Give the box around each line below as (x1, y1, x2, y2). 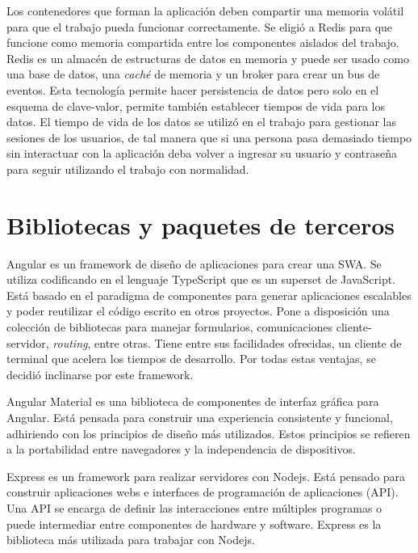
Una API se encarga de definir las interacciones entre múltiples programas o (6, 499, 382, 516)
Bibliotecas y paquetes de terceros (6, 208, 395, 241)
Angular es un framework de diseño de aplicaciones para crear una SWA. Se (6, 255, 382, 272)
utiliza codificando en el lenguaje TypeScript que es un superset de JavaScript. (6, 271, 396, 288)
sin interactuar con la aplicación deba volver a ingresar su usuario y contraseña (6, 145, 398, 162)
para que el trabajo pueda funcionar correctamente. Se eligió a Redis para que (6, 18, 393, 35)
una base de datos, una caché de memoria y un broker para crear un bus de (6, 65, 380, 82)
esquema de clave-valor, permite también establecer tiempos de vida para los (6, 97, 386, 114)
